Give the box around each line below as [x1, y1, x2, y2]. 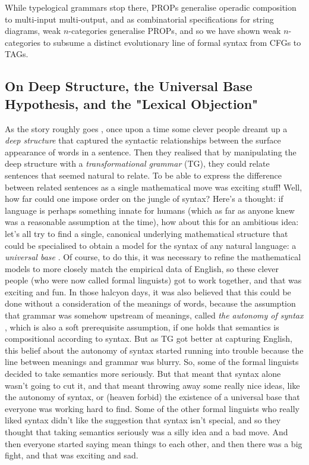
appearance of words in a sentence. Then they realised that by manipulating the [5, 145, 297, 158]
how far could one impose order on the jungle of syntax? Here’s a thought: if [5, 192, 283, 205]
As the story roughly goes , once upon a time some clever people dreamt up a [5, 122, 288, 135]
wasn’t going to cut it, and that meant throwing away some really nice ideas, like [5, 379, 300, 391]
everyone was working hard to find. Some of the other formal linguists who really [5, 402, 299, 414]
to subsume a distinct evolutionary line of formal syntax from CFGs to [43, 36, 301, 48]
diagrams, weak [5, 24, 61, 37]
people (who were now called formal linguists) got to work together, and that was [5, 274, 302, 286]
